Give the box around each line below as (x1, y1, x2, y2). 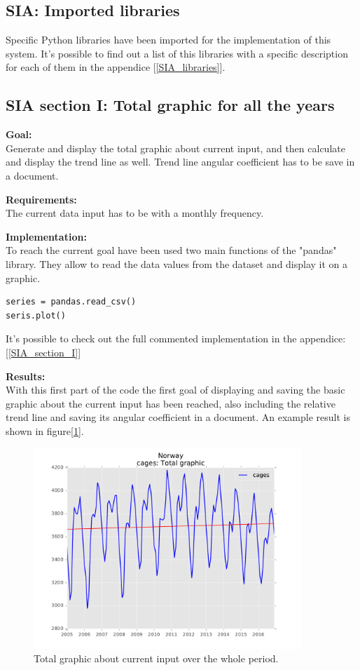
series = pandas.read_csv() (6, 297, 137, 307)
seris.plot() (6, 310, 66, 321)
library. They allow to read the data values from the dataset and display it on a (6, 256, 348, 271)
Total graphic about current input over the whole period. (34, 651, 279, 666)
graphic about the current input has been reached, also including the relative (6, 396, 335, 410)
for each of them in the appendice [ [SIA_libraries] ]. (6, 60, 226, 74)
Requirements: (6, 192, 77, 206)
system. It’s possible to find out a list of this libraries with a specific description (6, 46, 348, 60)
